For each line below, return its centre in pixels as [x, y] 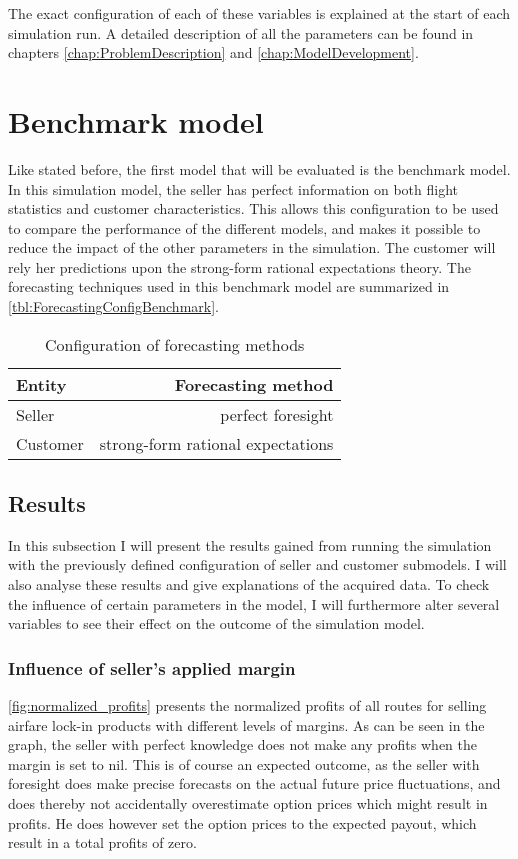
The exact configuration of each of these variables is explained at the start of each [259, 13]
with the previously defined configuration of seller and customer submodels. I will [257, 564]
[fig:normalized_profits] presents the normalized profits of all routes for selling [247, 705]
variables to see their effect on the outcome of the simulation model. [216, 623]
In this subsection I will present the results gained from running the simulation [250, 544]
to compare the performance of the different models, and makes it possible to [244, 227]
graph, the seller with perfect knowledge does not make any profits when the [242, 744]
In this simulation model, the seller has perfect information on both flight [233, 188]
